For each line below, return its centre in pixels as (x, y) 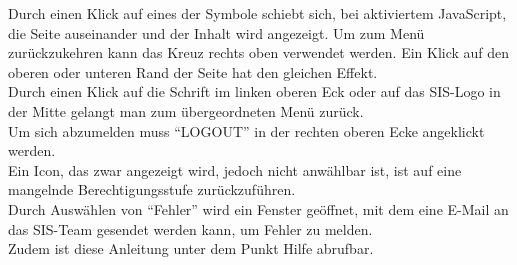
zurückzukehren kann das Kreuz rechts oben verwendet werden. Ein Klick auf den (259, 52)
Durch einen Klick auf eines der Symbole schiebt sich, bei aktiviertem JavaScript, (257, 13)
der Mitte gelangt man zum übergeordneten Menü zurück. (186, 110)
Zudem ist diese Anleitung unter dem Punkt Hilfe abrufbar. (191, 248)
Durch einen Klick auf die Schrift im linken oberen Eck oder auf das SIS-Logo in (254, 91)
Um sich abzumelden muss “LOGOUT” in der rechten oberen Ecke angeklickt (246, 130)
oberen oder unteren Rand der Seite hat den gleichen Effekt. (193, 71)
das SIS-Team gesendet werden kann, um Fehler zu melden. (190, 228)
